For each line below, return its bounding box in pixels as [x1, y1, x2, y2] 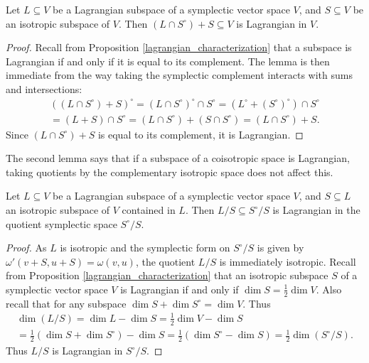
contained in [122, 202, 176, 217]
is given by [257, 240, 304, 255]
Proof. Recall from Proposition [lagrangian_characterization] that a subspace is [6, 40, 352, 55]
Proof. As [6, 240, 47, 255]
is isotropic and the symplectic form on [60, 240, 230, 255]
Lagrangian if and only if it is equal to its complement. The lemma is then [6, 53, 330, 68]
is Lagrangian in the [272, 202, 360, 217]
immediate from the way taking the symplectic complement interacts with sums [6, 67, 353, 82]
